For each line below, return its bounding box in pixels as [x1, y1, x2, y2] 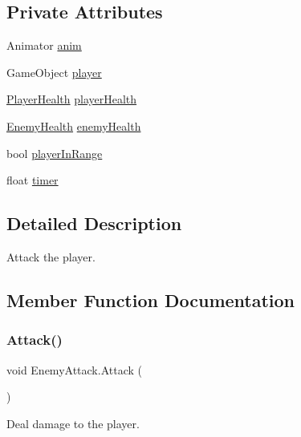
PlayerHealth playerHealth [6, 91, 137, 107]
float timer [6, 172, 59, 188]
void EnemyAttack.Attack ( [6, 361, 142, 378]
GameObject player [6, 63, 102, 80]
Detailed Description [6, 211, 182, 236]
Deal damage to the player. [6, 415, 140, 431]
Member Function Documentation [6, 287, 295, 312]
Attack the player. [6, 248, 96, 265]
